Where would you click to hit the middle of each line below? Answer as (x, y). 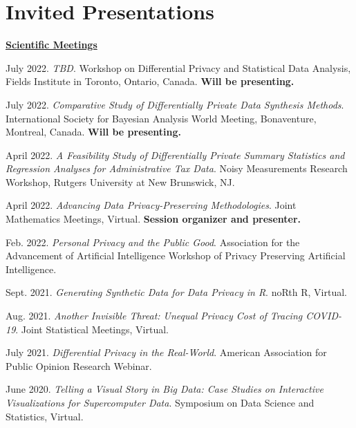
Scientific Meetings (51, 45)
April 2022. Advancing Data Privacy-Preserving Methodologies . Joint (151, 205)
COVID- (324, 316)
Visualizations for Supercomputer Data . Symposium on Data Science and (160, 402)
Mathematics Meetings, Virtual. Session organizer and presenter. (153, 219)
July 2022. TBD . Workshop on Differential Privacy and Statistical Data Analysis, (178, 67)
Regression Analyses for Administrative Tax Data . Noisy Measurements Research (177, 168)
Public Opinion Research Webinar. (79, 365)
